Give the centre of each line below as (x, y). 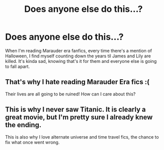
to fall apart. (17, 66)
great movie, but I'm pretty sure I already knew (79, 117)
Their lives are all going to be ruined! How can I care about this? (70, 94)
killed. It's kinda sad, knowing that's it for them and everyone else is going (81, 61)
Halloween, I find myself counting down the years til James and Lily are (78, 56)
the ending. (23, 125)
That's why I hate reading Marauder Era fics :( (78, 82)
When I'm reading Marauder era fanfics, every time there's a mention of (79, 50)
